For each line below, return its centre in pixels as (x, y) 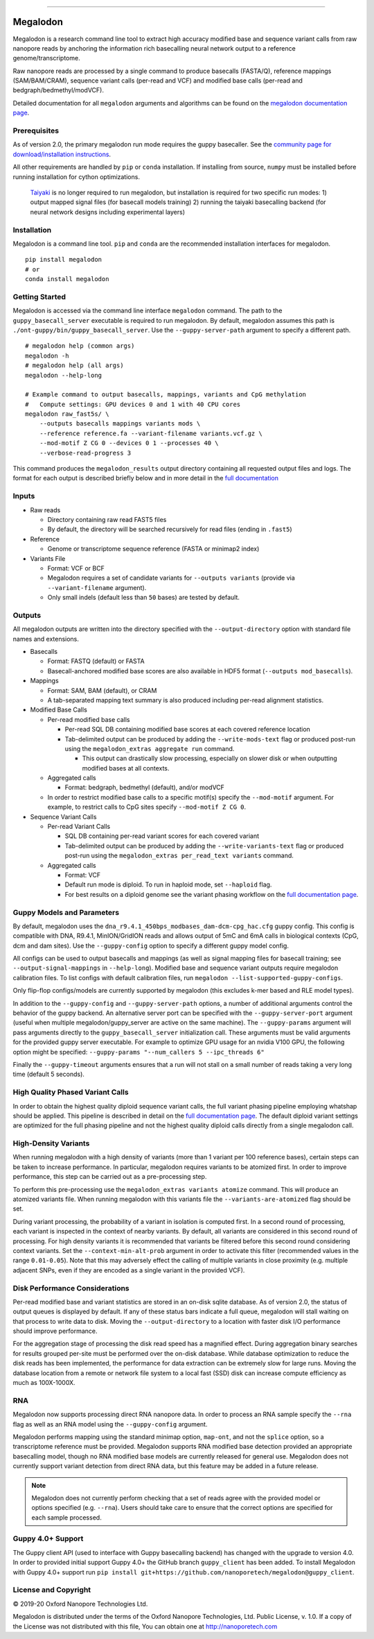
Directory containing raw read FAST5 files (107, 519)
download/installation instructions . (62, 154)
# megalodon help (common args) (80, 346)
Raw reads (45, 510)
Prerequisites (36, 131)
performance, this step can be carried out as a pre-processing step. (110, 1177)
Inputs (24, 496)
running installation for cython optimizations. (76, 176)
